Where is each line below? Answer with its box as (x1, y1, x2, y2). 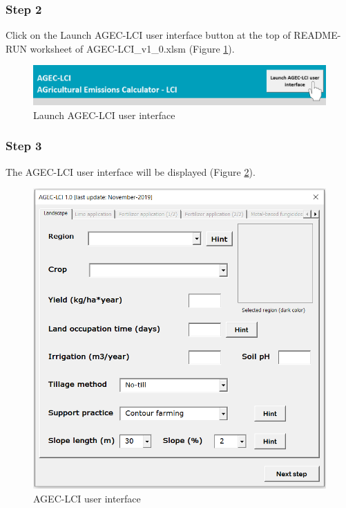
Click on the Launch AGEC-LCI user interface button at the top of (6, 28, 291, 42)
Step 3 (6, 137, 42, 154)
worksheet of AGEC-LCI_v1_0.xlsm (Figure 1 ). (30, 41, 235, 55)
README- (294, 28, 341, 42)
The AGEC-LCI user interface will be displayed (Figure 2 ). (6, 164, 256, 179)
